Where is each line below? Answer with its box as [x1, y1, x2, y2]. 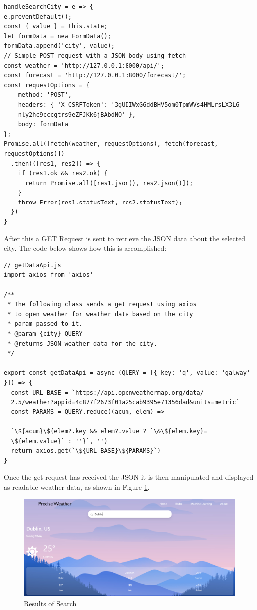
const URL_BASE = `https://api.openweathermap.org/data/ [11, 389, 204, 396]
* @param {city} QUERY [7, 330, 83, 337]
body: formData [18, 121, 68, 128]
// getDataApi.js [4, 261, 61, 269]
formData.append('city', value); [4, 42, 115, 50]
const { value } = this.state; [4, 23, 108, 30]
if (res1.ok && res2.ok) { [18, 170, 108, 177]
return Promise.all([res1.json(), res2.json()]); [25, 179, 193, 187]
